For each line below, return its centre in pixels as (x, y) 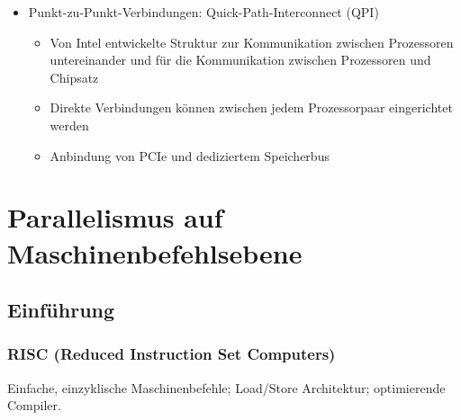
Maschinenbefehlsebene (155, 252)
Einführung (61, 310)
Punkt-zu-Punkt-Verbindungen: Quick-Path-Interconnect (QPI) (203, 12)
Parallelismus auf (115, 217)
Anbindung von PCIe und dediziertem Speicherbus (190, 155)
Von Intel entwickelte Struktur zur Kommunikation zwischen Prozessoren (252, 42)
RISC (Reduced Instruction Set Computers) (172, 354)
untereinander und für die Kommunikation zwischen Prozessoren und (240, 60)
